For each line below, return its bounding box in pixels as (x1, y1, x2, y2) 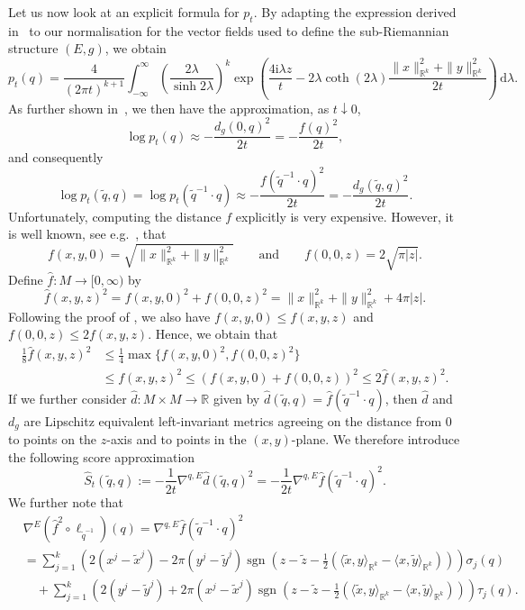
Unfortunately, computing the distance (8, 206, 222, 225)
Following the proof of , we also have (8, 306, 211, 325)
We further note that (8, 492, 124, 511)
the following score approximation (8, 447, 195, 466)
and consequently (8, 148, 104, 167)
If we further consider (8, 388, 127, 407)
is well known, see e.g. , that (8, 224, 167, 243)
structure (8, 39, 59, 58)
